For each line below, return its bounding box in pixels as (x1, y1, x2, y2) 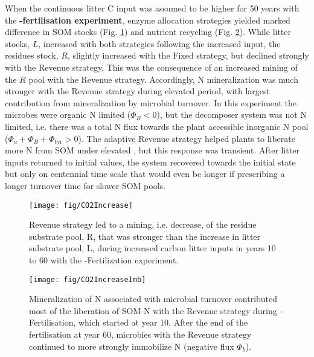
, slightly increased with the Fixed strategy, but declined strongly (67, 49, 309, 62)
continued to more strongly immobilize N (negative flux (29, 339, 234, 352)
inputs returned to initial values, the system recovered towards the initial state (5, 155, 296, 168)
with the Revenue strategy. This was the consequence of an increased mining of (5, 60, 298, 73)
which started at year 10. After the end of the (78, 316, 248, 329)
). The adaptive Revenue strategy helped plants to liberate (78, 132, 295, 144)
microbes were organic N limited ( (5, 108, 131, 121)
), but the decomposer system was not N (156, 108, 307, 121)
